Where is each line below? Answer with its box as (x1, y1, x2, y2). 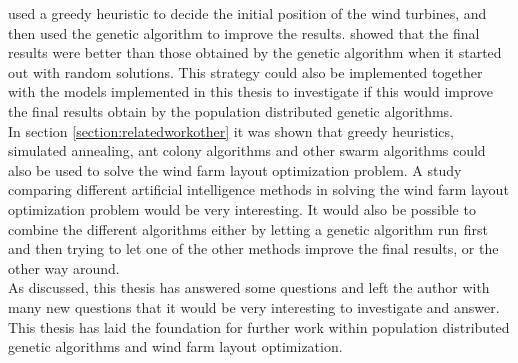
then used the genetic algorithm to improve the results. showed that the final (8, 22, 480, 43)
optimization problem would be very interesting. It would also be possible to (8, 198, 476, 219)
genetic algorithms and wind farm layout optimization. (8, 336, 343, 357)
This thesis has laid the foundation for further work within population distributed (8, 316, 510, 337)
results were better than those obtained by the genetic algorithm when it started (8, 42, 502, 63)
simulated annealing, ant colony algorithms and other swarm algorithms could (8, 140, 486, 161)
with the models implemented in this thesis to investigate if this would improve (8, 81, 494, 102)
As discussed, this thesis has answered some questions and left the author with (8, 277, 490, 298)
